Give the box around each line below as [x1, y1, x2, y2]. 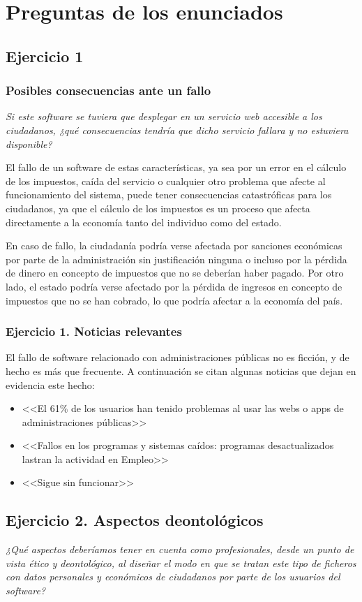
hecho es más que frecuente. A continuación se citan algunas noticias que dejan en [6, 363, 356, 378]
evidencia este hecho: [6, 377, 95, 392]
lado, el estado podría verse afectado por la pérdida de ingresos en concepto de [6, 279, 342, 293]
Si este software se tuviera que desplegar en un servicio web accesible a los [6, 109, 322, 124]
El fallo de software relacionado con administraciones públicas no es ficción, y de [6, 350, 349, 365]
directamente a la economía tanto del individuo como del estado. [6, 214, 282, 229]
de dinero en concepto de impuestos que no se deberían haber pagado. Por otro [6, 265, 344, 280]
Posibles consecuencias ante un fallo [6, 82, 211, 99]
